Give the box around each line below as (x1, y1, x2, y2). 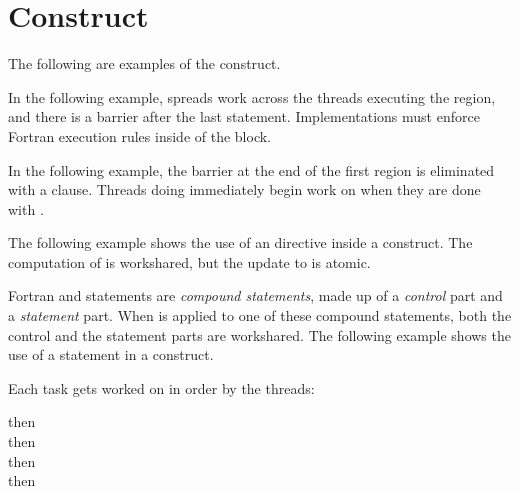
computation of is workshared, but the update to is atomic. (8, 251, 371, 272)
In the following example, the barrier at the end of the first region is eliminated (8, 159, 495, 180)
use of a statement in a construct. (8, 344, 214, 365)
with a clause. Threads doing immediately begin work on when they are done (8, 179, 481, 200)
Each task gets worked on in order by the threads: (8, 377, 315, 398)
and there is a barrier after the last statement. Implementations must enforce (8, 106, 480, 127)
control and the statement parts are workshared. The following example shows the (8, 324, 511, 345)
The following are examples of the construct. (8, 53, 281, 74)
